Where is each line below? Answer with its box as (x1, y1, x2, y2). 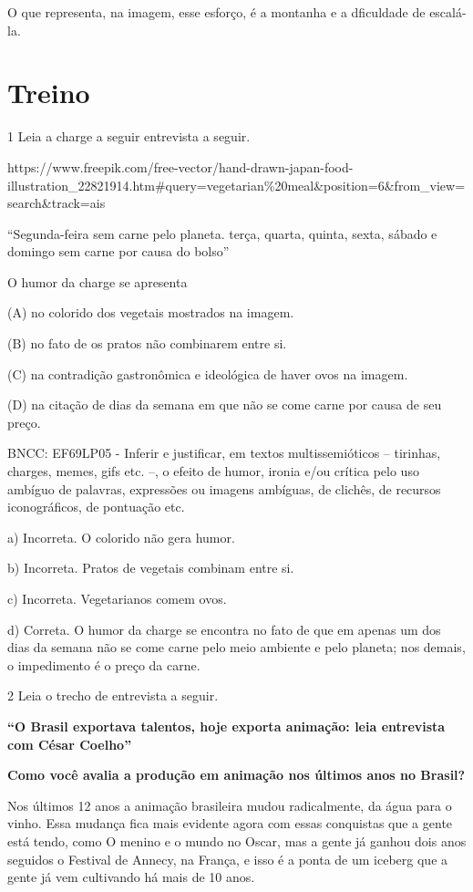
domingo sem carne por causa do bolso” (7, 242, 230, 261)
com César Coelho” (7, 734, 132, 753)
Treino (7, 74, 90, 111)
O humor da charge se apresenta (7, 272, 188, 291)
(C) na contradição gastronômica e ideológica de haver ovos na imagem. (7, 364, 408, 383)
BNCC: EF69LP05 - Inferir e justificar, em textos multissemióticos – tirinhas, (7, 443, 441, 462)
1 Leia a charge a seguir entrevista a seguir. (7, 127, 251, 146)
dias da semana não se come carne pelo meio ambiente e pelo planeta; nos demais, (7, 638, 466, 657)
